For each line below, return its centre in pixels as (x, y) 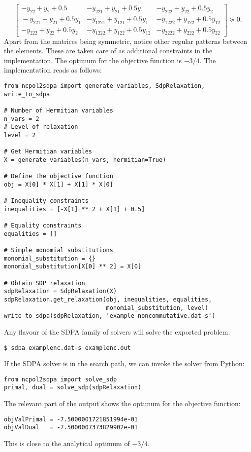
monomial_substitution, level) (157, 308)
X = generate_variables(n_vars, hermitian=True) (85, 160)
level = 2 (20, 135)
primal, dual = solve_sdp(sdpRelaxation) (73, 388)
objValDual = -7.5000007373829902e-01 (71, 428)
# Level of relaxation (41, 127)
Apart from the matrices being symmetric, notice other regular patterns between (126, 41)
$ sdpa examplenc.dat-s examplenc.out (67, 348)
